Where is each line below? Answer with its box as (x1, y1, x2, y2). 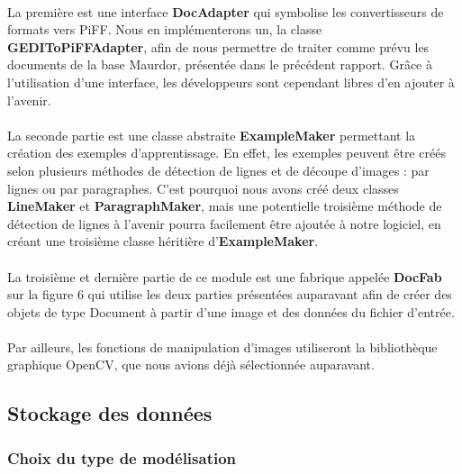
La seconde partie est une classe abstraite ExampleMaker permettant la (7, 125, 416, 144)
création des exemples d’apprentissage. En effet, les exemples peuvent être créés (7, 143, 446, 162)
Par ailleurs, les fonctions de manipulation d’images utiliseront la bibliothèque (7, 337, 438, 356)
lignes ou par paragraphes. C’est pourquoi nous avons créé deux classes (7, 178, 399, 197)
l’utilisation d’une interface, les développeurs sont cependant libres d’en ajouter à (7, 72, 455, 91)
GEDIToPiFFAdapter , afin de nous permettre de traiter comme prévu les (7, 37, 430, 56)
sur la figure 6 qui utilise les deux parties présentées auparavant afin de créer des (7, 285, 452, 304)
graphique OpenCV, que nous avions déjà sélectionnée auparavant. (7, 355, 375, 374)
